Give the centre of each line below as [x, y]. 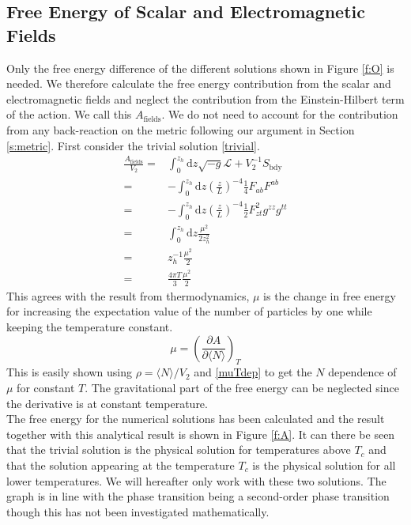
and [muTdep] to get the [253, 372]
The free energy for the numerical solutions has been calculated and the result [196, 419]
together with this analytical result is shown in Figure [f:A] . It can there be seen [201, 434]
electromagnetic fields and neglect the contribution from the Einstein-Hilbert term [205, 98]
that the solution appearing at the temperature [121, 465]
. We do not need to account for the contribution [280, 114]
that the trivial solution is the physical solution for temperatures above [179, 449]
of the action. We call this [69, 114]
